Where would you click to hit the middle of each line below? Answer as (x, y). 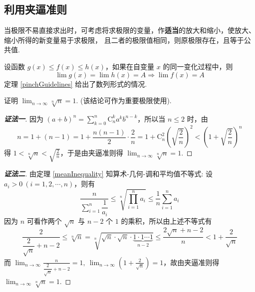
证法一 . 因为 (24, 118)
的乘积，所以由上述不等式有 (166, 220)
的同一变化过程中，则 (198, 66)
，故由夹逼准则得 (191, 262)
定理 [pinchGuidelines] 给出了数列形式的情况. (76, 83)
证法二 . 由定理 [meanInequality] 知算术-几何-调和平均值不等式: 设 (109, 174)
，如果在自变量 (130, 66)
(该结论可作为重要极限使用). (126, 100)
